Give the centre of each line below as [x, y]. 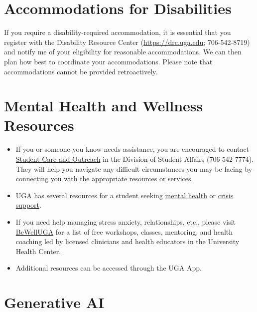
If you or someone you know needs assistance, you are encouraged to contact [132, 149]
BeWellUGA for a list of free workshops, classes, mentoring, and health [124, 231]
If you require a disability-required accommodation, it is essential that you [118, 32]
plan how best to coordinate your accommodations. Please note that [108, 61]
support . [28, 205]
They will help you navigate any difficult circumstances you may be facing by [134, 168]
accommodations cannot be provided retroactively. [81, 71]
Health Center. [38, 251]
